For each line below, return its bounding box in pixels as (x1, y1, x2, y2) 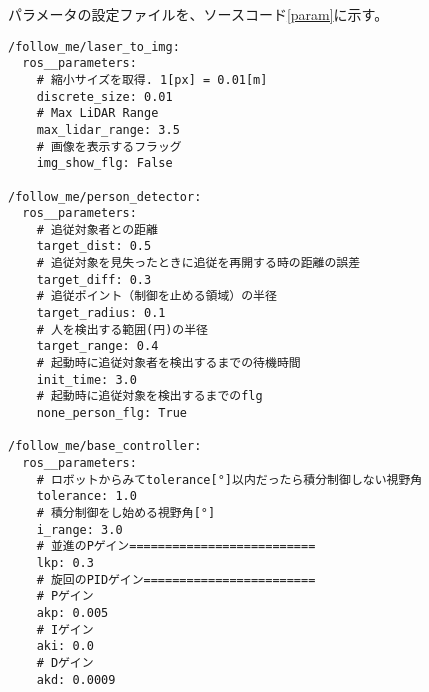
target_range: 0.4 (36, 339, 159, 354)
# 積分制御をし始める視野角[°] (36, 505, 216, 520)
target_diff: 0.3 (36, 272, 152, 287)
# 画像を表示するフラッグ (36, 139, 182, 154)
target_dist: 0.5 (36, 239, 152, 254)
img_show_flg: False (36, 156, 173, 171)
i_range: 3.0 (36, 522, 123, 537)
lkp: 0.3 (36, 555, 94, 570)
